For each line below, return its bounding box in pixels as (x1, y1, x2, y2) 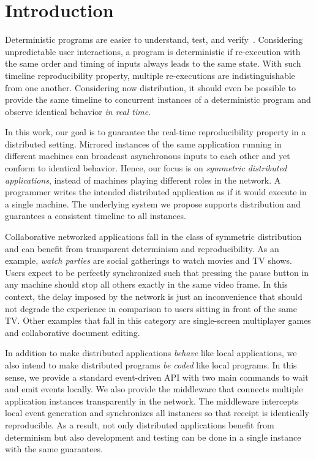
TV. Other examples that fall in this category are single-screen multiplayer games (5, 314, 311, 327)
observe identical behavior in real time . (5, 105, 151, 118)
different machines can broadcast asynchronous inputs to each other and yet (5, 149, 290, 162)
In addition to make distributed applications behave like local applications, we (5, 346, 297, 359)
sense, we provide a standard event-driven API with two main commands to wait (5, 370, 309, 383)
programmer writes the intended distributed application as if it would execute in (5, 185, 307, 198)
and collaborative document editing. (5, 326, 140, 338)
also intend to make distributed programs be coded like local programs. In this (5, 358, 297, 371)
